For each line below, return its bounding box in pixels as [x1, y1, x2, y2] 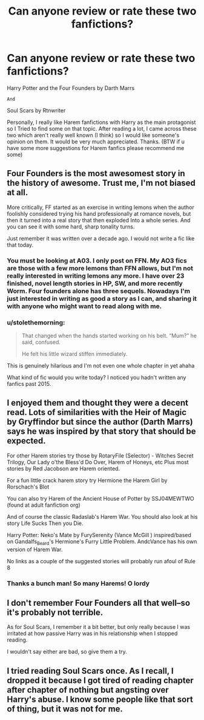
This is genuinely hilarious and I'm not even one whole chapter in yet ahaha [7, 362, 195, 369]
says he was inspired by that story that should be [7, 427, 196, 437]
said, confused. [21, 338, 61, 346]
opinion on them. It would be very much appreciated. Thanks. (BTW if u [7, 138, 185, 145]
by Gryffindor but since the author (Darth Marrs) [7, 417, 193, 427]
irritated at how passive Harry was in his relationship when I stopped [7, 630, 178, 637]
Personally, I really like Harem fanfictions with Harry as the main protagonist [7, 118, 196, 126]
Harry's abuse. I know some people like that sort [7, 694, 193, 704]
